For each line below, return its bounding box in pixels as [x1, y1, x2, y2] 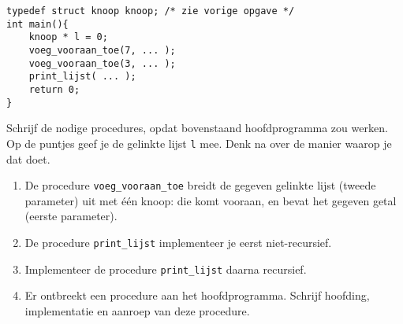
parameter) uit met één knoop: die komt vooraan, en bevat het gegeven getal [24, 192, 397, 208]
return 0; [28, 83, 80, 95]
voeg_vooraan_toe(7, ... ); [28, 44, 176, 56]
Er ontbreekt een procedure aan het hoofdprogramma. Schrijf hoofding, [24, 287, 370, 304]
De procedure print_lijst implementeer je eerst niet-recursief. [24, 234, 332, 250]
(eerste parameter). [24, 208, 118, 224]
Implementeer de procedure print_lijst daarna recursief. [24, 260, 307, 277]
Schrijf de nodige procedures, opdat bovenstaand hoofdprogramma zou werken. [6, 120, 388, 136]
